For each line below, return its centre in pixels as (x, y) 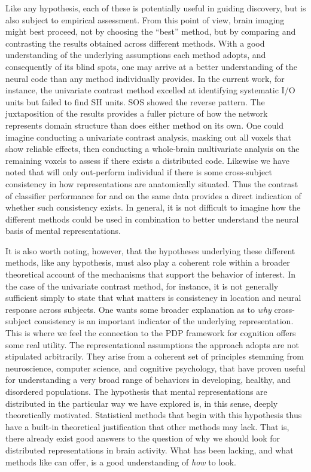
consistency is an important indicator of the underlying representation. (164, 321)
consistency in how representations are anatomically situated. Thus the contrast (152, 183)
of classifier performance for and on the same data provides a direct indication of (153, 195)
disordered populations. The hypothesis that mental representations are (136, 391)
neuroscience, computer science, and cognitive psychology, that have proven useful (155, 368)
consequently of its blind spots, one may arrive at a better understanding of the (151, 66)
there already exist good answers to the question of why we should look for (143, 438)
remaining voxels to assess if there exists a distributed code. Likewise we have (147, 160)
